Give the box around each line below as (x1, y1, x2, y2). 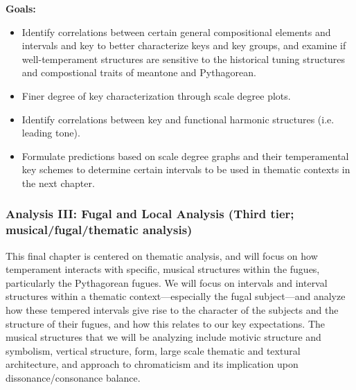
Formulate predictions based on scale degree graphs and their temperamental (21, 148, 349, 163)
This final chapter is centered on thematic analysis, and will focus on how (6, 248, 318, 263)
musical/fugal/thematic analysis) (6, 221, 193, 238)
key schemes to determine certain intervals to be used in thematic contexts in (21, 162, 350, 177)
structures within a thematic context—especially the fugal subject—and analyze (6, 289, 346, 303)
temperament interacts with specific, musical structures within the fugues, (6, 262, 320, 276)
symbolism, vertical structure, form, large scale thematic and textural (6, 343, 301, 357)
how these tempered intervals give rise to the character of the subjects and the (6, 303, 339, 317)
